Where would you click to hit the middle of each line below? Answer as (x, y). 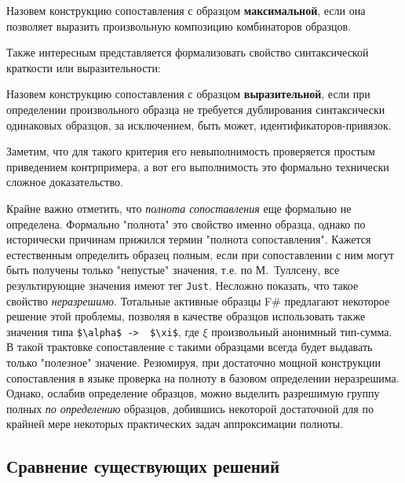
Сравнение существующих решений (143, 466)
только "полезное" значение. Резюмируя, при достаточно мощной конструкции (194, 362)
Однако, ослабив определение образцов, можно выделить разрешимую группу (193, 393)
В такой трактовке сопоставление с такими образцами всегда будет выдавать (190, 347)
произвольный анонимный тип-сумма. (302, 331)
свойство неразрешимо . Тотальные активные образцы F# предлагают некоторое (198, 300)
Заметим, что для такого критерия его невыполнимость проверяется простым (191, 151)
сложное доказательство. (65, 182)
